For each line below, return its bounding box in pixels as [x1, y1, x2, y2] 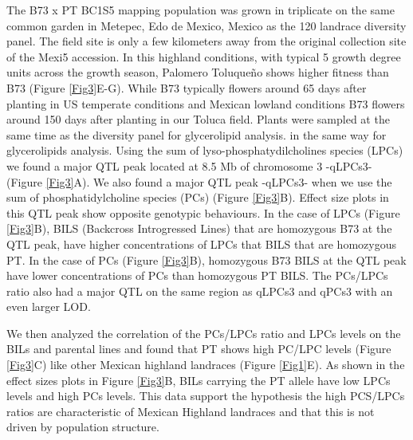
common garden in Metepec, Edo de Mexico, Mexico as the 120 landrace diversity [6, 17, 407, 33]
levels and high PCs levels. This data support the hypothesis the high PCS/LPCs [6, 387, 405, 404]
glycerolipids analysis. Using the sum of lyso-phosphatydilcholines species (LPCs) [6, 142, 403, 159]
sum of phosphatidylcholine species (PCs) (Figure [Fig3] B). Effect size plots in [6, 189, 389, 206]
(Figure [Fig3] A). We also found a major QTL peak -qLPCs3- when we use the [6, 173, 392, 190]
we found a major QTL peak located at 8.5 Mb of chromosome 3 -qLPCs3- [6, 157, 372, 174]
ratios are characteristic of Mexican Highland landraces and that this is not [6, 403, 375, 419]
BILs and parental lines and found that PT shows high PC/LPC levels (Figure [6, 340, 391, 357]
